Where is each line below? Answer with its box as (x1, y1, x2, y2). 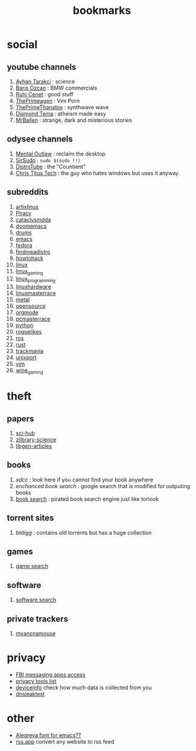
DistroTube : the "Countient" (15, 163, 86, 170)
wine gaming (15, 367, 43, 375)
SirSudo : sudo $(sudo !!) (15, 156, 81, 164)
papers (7, 413, 34, 424)
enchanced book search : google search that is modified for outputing (15, 482, 191, 489)
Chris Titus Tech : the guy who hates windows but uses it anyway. (15, 169, 180, 176)
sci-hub (15, 429, 36, 437)
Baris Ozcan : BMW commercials (15, 84, 98, 91)
